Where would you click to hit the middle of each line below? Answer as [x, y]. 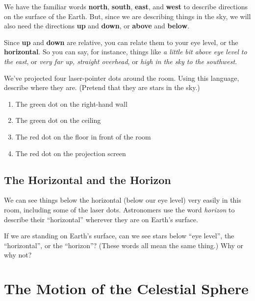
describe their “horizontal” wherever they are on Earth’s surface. [101, 219]
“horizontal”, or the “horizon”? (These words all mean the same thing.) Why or [124, 245]
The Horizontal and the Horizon [88, 179]
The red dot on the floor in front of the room [83, 136]
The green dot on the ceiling [58, 120]
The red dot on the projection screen [71, 153]
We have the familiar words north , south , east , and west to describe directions [126, 6]
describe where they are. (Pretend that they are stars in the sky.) [102, 87]
